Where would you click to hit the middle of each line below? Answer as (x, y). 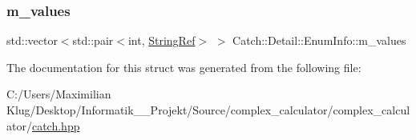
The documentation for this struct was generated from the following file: (184, 67)
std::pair (93, 40)
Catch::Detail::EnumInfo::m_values (319, 40)
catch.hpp (56, 125)
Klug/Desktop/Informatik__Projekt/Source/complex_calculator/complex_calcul (208, 110)
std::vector (32, 40)
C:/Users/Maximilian (59, 94)
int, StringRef (162, 40)
